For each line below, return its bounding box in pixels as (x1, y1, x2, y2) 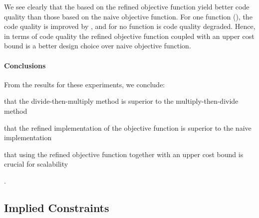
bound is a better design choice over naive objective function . (4, 40, 191, 51)
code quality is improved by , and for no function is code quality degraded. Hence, (4, 21, 256, 31)
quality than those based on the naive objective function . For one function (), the (4, 11, 253, 21)
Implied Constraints (4, 200, 109, 215)
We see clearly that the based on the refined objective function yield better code (4, 1, 250, 11)
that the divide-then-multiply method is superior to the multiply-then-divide (4, 96, 239, 106)
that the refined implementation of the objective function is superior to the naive (4, 122, 252, 133)
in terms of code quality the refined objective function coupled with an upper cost (4, 30, 255, 41)
